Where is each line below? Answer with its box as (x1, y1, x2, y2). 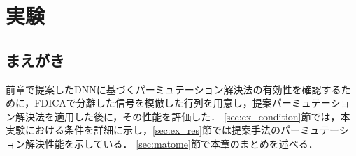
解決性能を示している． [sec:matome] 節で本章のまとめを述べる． (24, 136, 318, 150)
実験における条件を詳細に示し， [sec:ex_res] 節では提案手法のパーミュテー (6, 123, 339, 137)
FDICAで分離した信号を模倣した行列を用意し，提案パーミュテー (34, 95, 331, 110)
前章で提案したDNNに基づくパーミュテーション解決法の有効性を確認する (6, 81, 341, 96)
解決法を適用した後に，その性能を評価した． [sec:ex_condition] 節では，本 (15, 109, 350, 123)
